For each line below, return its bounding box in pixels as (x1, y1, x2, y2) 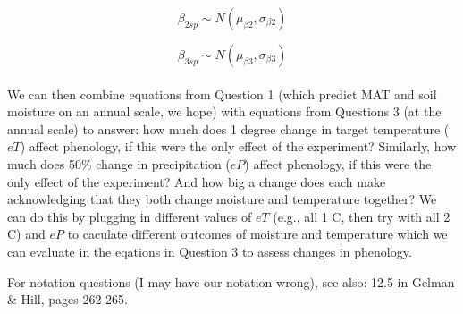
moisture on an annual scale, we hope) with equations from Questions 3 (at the (7, 102, 442, 121)
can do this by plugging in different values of (7, 207, 252, 225)
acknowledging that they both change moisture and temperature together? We (7, 190, 437, 208)
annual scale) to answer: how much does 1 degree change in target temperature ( (7, 119, 450, 138)
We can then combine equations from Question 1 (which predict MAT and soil (7, 84, 437, 103)
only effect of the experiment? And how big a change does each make (7, 172, 386, 191)
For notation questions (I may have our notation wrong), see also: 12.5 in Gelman (7, 272, 455, 291)
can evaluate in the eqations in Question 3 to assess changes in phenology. (7, 242, 412, 260)
